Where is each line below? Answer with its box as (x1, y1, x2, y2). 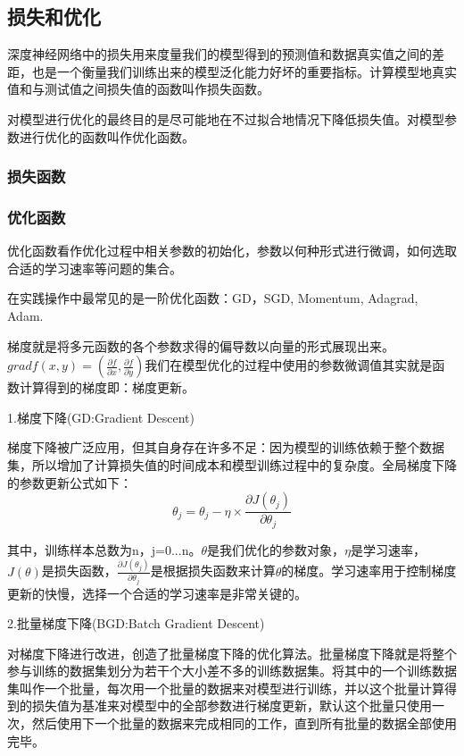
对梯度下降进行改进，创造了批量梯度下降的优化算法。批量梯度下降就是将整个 (7, 643, 457, 662)
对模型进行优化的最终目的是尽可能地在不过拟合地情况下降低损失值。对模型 (7, 109, 444, 128)
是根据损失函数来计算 (150, 561, 276, 580)
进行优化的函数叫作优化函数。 (19, 127, 195, 146)
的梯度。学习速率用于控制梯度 (281, 561, 457, 580)
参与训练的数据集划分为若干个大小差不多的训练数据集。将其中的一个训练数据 (7, 661, 457, 680)
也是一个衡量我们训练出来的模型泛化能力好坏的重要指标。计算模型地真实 (31, 62, 457, 80)
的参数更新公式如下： (7, 473, 132, 491)
